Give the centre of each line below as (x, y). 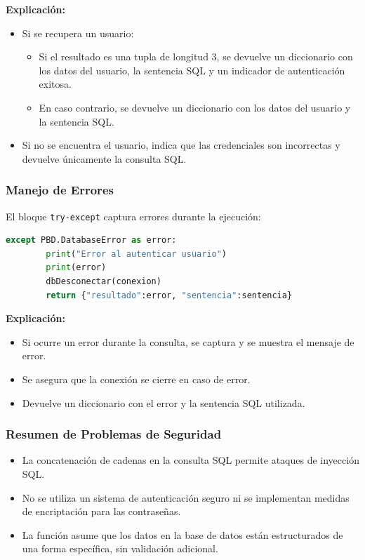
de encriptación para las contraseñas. (101, 511)
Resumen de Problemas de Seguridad (114, 434)
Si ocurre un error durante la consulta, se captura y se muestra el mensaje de (188, 341)
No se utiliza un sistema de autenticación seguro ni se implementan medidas (186, 497)
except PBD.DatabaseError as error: (91, 240)
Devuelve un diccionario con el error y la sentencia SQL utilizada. (164, 402)
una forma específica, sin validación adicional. (120, 548)
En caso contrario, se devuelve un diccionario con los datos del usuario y (195, 107)
